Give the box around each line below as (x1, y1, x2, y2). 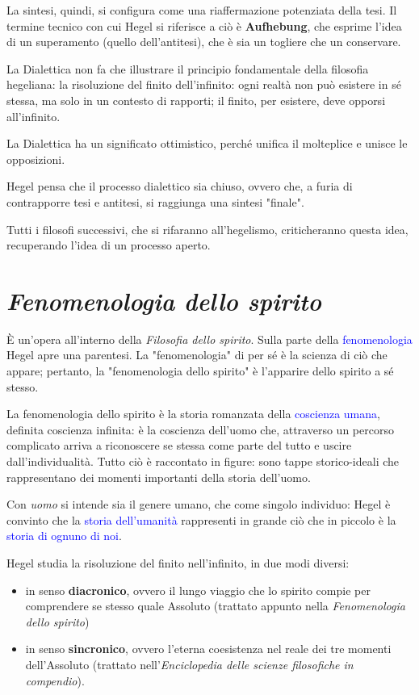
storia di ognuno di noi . (6, 527, 122, 544)
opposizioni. (6, 150, 65, 167)
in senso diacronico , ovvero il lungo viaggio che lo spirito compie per (25, 581, 371, 598)
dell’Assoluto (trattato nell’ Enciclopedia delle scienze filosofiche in (25, 655, 354, 672)
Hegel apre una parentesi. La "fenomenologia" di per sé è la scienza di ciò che (6, 346, 388, 363)
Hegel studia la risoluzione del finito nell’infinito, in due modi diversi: (6, 554, 350, 571)
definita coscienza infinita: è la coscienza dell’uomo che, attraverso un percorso (6, 421, 394, 438)
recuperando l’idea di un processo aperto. (6, 237, 211, 253)
